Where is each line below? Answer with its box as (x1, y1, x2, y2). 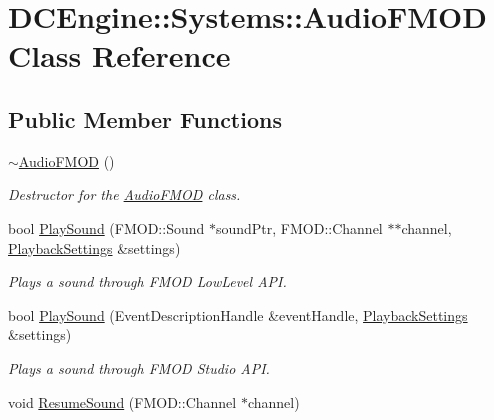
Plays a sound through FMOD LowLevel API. (8, 271, 287, 292)
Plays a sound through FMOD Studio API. (8, 357, 270, 378)
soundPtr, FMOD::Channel (215, 217, 383, 238)
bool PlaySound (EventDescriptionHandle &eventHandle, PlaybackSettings (8, 304, 468, 325)
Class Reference (8, 35, 231, 76)
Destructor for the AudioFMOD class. (8, 184, 241, 205)
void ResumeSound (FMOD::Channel (8, 391, 237, 412)
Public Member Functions (8, 103, 282, 134)
